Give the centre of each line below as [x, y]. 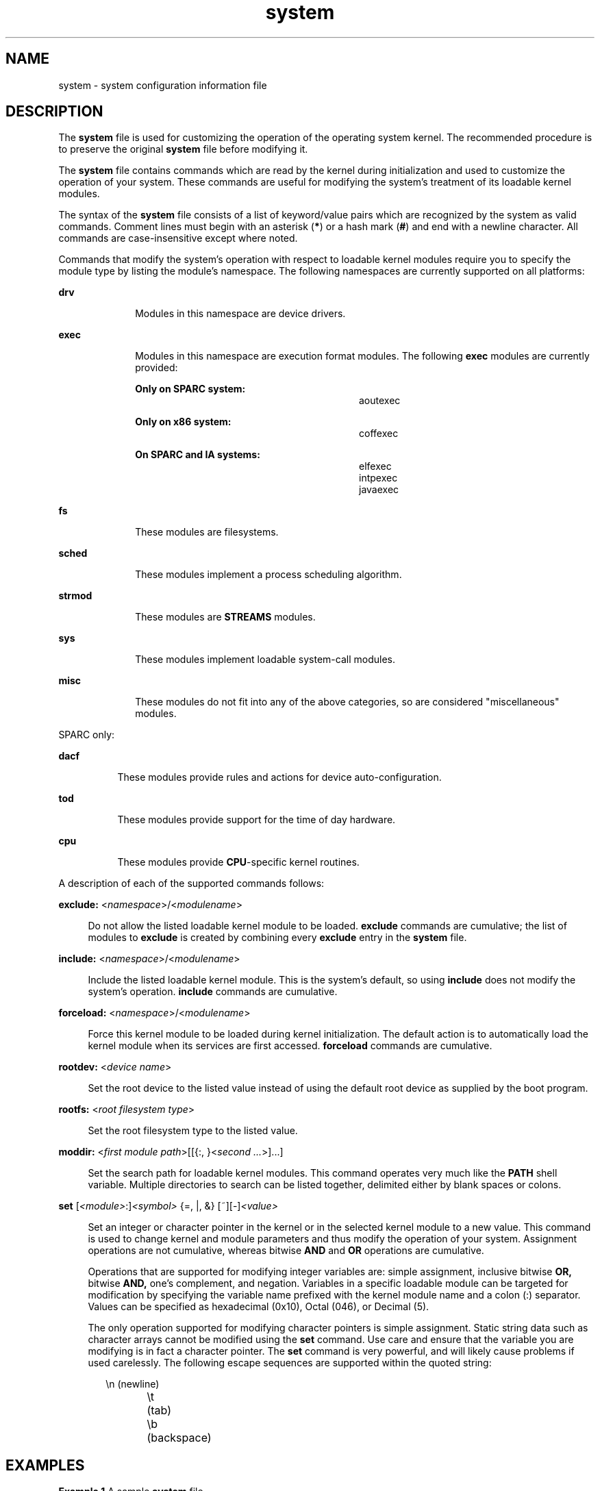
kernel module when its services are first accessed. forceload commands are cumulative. [290, 1046]
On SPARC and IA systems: [198, 455]
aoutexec [380, 401]
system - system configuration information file [163, 85]
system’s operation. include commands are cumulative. [213, 992]
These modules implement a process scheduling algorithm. [268, 575]
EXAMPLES [45, 1465]
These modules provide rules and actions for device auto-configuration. [279, 777]
